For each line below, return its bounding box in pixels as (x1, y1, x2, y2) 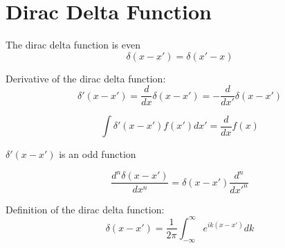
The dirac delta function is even (6, 37, 140, 52)
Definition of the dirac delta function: (6, 202, 165, 216)
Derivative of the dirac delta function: (6, 71, 166, 85)
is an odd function (59, 147, 136, 161)
